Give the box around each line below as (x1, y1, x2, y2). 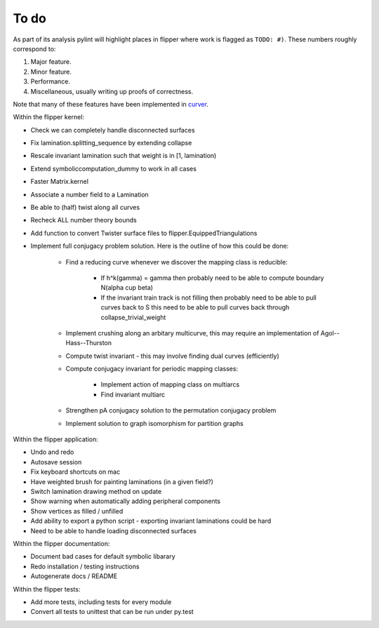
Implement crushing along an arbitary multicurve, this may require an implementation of (65, 328, 319, 337)
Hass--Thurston (65, 339, 112, 347)
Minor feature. (30, 67, 72, 76)
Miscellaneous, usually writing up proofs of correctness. (30, 87, 193, 95)
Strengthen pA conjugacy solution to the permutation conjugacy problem (65, 406, 277, 415)
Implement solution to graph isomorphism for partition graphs (65, 419, 244, 427)
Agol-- (320, 328, 340, 337)
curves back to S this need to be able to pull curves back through (100, 303, 290, 312)
